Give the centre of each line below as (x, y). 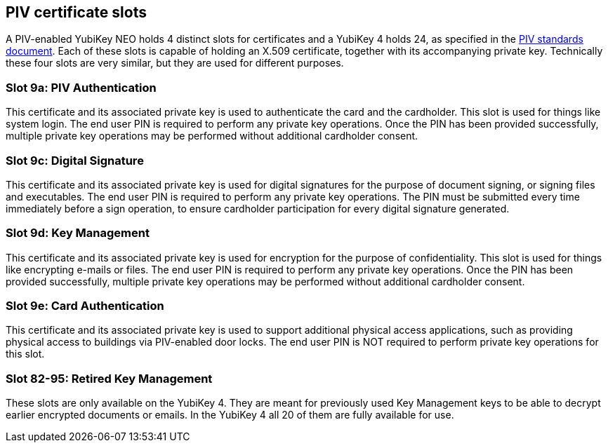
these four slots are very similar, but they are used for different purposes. (175, 63)
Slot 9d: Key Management (78, 233)
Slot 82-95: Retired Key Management (109, 378)
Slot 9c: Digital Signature (75, 160)
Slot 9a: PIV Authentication (81, 87)
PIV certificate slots (76, 12)
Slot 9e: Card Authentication (85, 306)
